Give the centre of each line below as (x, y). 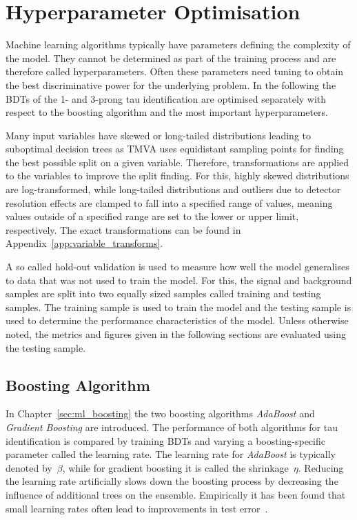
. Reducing (321, 467)
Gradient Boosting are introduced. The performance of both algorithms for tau (172, 427)
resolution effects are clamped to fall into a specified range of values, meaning (169, 202)
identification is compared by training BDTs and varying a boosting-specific (166, 440)
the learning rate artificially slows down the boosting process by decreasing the (172, 481)
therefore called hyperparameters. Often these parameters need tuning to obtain (175, 71)
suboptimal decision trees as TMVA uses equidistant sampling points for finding (175, 149)
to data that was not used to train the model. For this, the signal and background (179, 280)
